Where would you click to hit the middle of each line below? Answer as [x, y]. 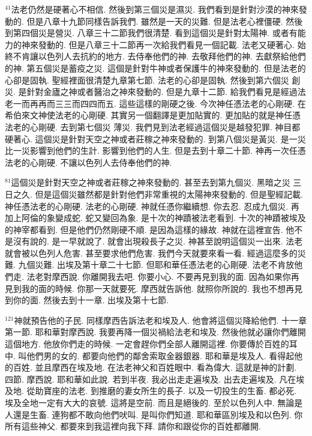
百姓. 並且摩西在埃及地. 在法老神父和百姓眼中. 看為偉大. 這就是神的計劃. [155, 367]
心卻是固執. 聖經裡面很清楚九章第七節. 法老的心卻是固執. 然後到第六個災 [147, 80]
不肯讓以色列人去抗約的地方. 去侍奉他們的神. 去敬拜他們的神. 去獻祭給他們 [159, 56]
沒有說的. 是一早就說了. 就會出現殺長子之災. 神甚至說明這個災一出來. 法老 [158, 241]
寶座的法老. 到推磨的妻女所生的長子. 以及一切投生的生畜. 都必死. [170, 391]
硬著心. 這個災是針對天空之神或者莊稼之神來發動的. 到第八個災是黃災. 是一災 [155, 138]
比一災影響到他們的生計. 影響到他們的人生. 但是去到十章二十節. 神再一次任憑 [155, 150]
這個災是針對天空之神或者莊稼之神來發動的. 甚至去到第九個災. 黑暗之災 [151, 182]
